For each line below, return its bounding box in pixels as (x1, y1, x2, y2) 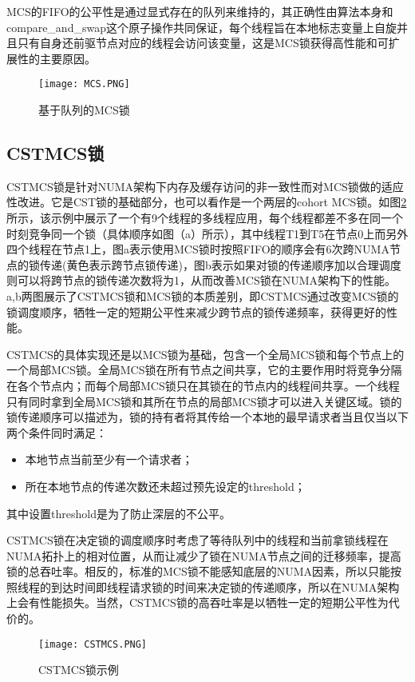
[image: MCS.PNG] (38, 78, 130, 90)
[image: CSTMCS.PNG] (38, 638, 148, 650)
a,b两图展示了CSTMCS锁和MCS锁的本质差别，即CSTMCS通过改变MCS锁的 (6, 287, 399, 304)
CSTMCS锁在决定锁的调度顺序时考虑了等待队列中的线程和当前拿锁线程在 (6, 532, 389, 548)
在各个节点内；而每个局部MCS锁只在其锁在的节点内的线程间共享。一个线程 (6, 377, 400, 393)
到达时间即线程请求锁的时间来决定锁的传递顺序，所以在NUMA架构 (50, 578, 400, 595)
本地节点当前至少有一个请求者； (25, 451, 193, 468)
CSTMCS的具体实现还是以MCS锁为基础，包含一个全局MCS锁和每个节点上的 (6, 345, 405, 362)
